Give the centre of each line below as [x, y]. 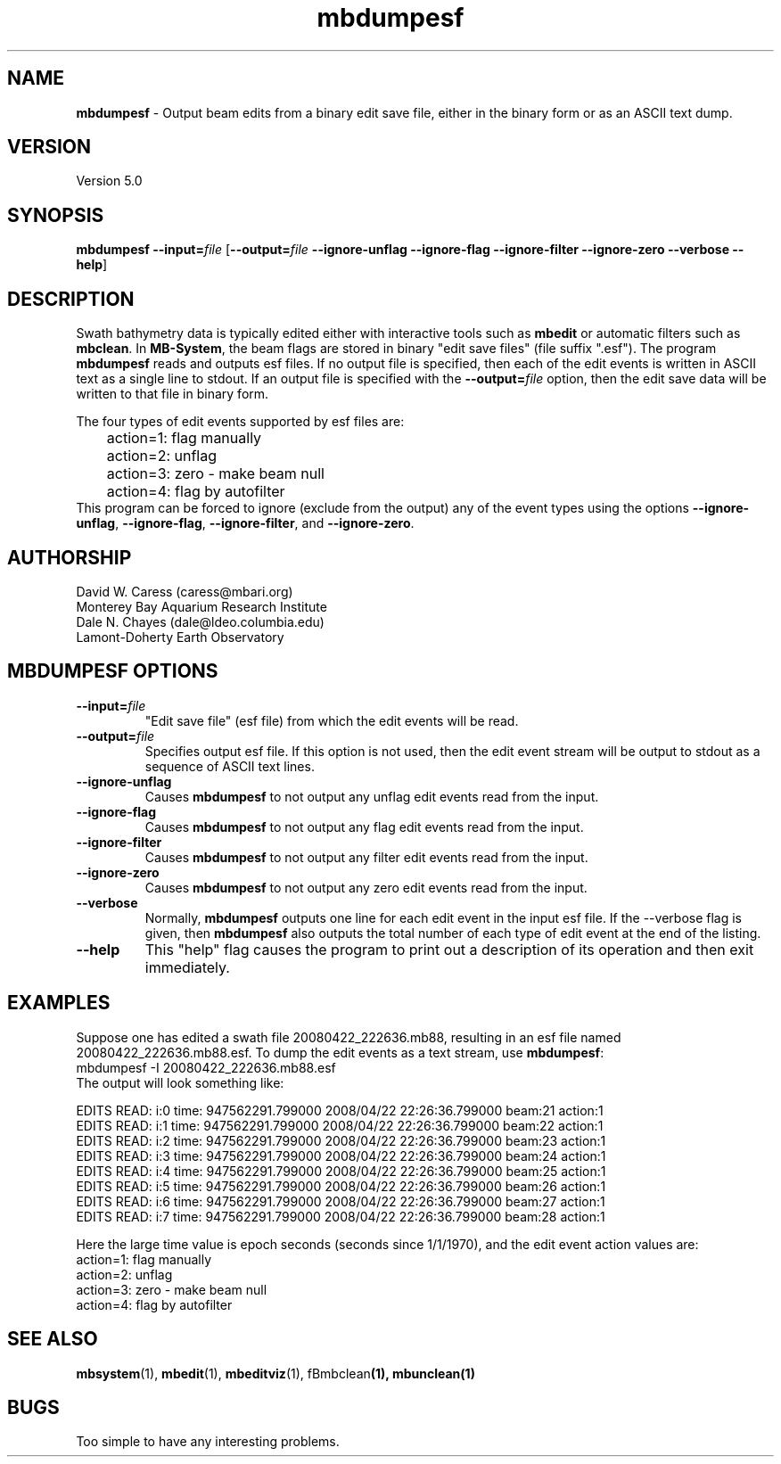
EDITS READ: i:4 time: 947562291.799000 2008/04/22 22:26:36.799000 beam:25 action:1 [341, 1171]
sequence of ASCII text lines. [230, 766]
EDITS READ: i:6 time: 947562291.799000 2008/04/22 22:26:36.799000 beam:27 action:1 [341, 1201]
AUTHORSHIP [70, 557]
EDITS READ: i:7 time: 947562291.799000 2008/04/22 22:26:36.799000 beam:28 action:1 [341, 1216]
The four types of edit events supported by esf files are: [240, 422]
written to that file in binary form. [173, 394]
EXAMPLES [59, 1003]
